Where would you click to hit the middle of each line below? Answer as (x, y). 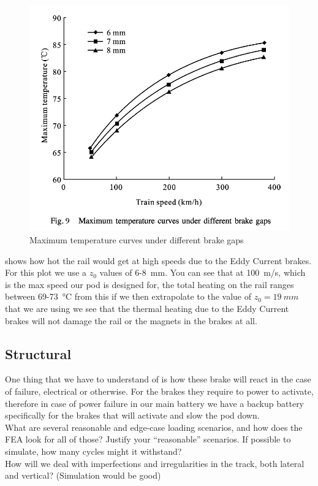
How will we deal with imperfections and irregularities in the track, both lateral (155, 463)
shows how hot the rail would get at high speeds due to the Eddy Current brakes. (158, 260)
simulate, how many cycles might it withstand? (93, 451)
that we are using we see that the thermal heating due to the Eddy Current (147, 308)
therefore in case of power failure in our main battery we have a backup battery (155, 403)
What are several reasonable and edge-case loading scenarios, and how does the (154, 427)
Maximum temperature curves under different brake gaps (137, 239)
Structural (38, 353)
